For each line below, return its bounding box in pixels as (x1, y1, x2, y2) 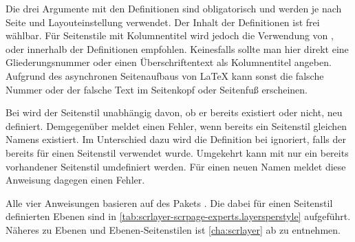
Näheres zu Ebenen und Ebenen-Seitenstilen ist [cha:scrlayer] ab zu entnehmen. (6, 222, 341, 236)
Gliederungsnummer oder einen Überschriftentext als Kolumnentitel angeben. (6, 55, 332, 69)
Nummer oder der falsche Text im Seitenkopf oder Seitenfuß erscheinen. (6, 82, 308, 96)
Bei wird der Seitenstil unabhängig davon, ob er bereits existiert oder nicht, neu (6, 105, 343, 120)
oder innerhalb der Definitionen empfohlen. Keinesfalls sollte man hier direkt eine (6, 41, 349, 56)
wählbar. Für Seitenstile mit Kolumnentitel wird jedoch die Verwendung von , (6, 28, 334, 43)
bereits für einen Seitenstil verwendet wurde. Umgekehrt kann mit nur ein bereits (6, 145, 349, 159)
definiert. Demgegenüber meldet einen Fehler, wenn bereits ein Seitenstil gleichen (6, 118, 347, 133)
